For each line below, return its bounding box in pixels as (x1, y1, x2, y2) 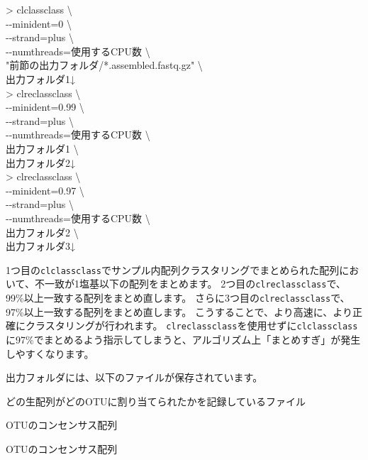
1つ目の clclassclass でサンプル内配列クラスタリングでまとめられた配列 (6, 262, 340, 277)
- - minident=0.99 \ (6, 99, 84, 114)
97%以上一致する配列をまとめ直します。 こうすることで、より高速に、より (6, 304, 352, 319)
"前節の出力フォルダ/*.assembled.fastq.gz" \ (6, 57, 203, 72)
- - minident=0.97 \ (6, 182, 84, 197)
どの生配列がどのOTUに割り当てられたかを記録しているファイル (6, 393, 306, 408)
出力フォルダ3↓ (6, 239, 75, 253)
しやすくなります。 (6, 346, 94, 361)
